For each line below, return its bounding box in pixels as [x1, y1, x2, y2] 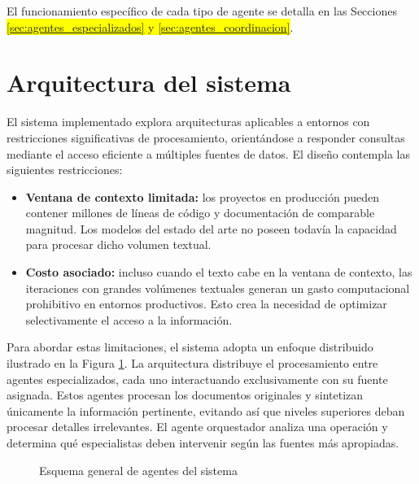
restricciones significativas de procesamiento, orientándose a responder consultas [7, 129, 405, 146]
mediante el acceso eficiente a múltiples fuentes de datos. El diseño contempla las [7, 145, 411, 162]
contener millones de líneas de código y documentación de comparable [25, 204, 375, 221]
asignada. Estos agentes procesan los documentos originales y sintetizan [7, 386, 364, 403]
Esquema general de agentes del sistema [39, 461, 238, 478]
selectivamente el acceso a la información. [25, 311, 233, 328]
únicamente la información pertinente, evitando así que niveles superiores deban [7, 402, 405, 419]
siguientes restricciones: [7, 161, 123, 178]
